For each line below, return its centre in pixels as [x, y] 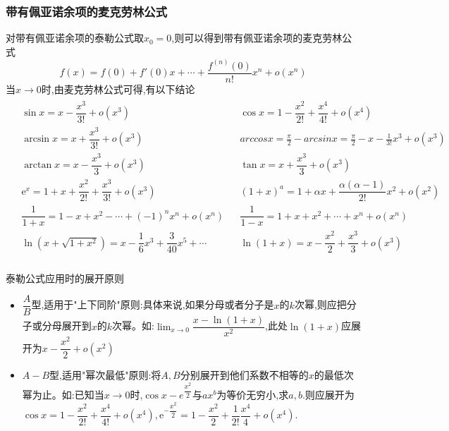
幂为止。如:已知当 [63, 395]
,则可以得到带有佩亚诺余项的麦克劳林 [257, 38]
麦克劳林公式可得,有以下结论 [129, 89]
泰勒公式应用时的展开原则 [65, 278]
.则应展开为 [328, 395]
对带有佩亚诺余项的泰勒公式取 [75, 38]
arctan [38, 165]
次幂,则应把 [320, 304]
